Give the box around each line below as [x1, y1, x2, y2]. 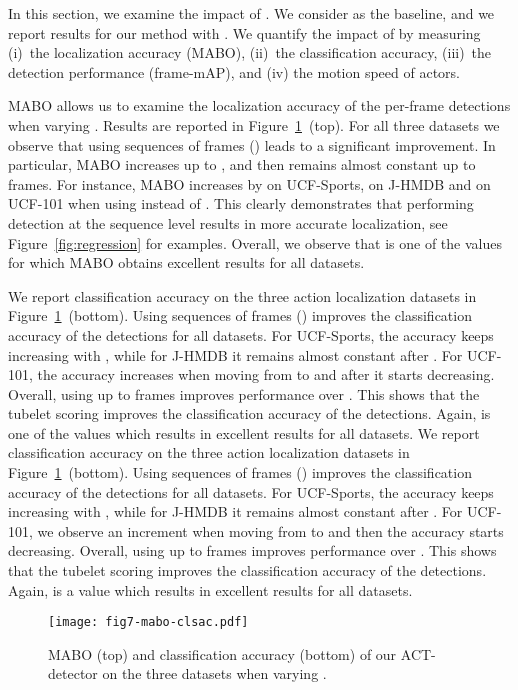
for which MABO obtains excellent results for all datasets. [8, 252, 365, 273]
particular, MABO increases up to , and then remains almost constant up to [8, 154, 476, 175]
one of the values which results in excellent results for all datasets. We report [8, 422, 480, 443]
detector [48, 663, 98, 684]
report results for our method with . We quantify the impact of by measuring [8, 22, 481, 43]
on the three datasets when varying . [102, 663, 327, 684]
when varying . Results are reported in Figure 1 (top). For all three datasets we [8, 114, 500, 135]
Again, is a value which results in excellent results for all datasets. [8, 579, 413, 600]
